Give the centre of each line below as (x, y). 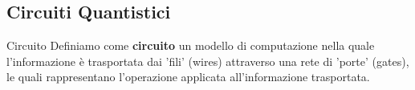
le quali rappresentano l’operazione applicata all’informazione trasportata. (188, 77)
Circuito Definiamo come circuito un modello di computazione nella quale (191, 45)
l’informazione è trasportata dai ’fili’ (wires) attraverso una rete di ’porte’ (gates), (208, 61)
